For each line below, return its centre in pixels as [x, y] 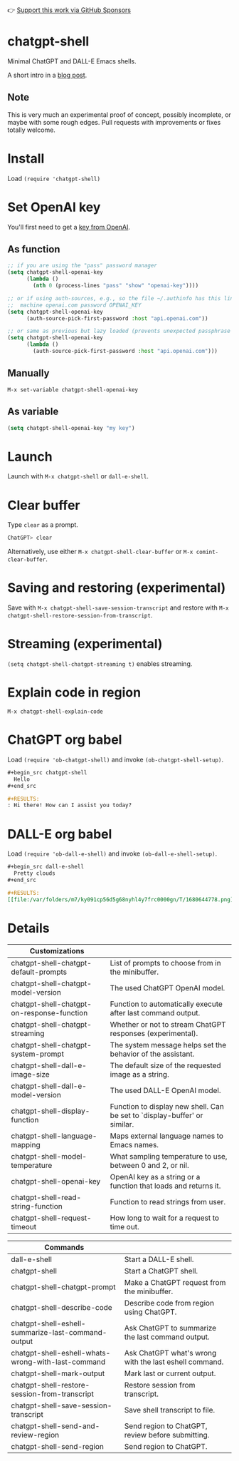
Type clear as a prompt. [43, 525]
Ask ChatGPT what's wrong [170, 1353]
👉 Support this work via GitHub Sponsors [69, 10]
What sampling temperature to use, [169, 1156]
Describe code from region [169, 1303]
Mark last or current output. [170, 1373]
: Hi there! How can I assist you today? [70, 805]
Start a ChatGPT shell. [161, 1271]
